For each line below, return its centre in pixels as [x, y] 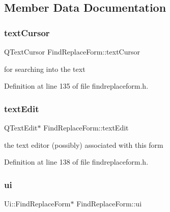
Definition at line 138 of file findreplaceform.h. [76, 162]
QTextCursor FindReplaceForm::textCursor [72, 51]
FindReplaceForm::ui [109, 203]
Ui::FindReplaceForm [37, 203]
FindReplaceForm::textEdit [86, 127]
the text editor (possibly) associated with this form [84, 144]
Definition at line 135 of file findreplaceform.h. [76, 86]
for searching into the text [45, 69]
